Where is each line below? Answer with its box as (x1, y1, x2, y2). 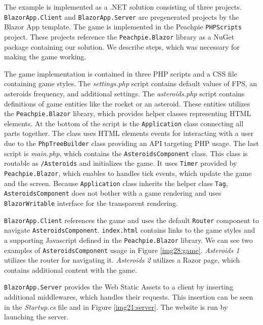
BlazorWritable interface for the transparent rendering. (4, 197, 179, 208)
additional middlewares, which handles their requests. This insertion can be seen (4, 292, 253, 302)
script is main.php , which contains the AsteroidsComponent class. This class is (4, 148, 248, 158)
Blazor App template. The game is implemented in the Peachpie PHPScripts (4, 21, 242, 32)
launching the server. (4, 311, 69, 322)
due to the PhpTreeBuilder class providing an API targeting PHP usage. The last (4, 138, 259, 149)
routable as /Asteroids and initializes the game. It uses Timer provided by (4, 158, 237, 168)
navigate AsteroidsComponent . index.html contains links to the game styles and (4, 225, 255, 235)
